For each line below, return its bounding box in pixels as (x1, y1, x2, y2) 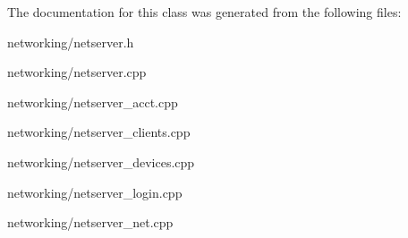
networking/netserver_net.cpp (7, 213, 174, 232)
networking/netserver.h (7, 32, 134, 51)
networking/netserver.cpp (7, 63, 147, 81)
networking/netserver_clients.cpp (7, 123, 191, 141)
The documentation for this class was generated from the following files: (7, 3, 402, 21)
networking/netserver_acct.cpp (7, 92, 178, 111)
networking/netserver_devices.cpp (7, 152, 195, 171)
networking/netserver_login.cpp (7, 183, 183, 201)
